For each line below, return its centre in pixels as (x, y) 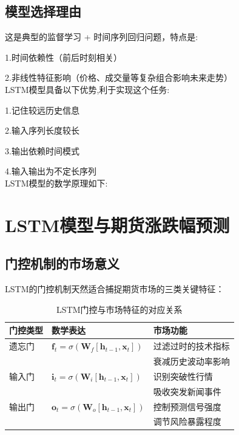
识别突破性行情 (183, 376)
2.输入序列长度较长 (42, 130)
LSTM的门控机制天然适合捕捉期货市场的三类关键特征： (115, 289)
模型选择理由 (43, 11)
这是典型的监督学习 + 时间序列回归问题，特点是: (102, 37)
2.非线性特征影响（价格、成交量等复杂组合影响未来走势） (119, 77)
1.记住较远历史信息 (42, 110)
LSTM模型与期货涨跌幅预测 (117, 224)
